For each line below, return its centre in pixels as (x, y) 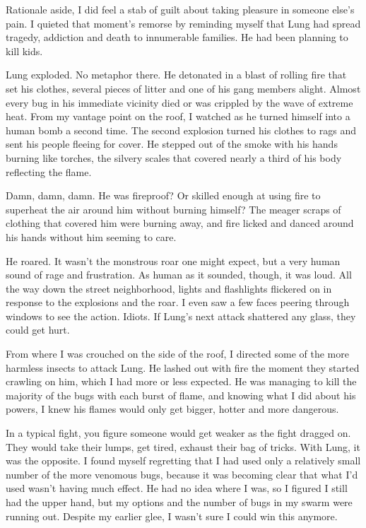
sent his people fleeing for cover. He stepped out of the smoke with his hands (172, 144)
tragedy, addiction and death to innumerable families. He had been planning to (177, 37)
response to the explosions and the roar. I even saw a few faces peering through (178, 302)
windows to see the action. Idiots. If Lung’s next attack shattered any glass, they (181, 316)
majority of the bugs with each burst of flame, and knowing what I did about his (181, 395)
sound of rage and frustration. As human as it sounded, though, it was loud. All (179, 275)
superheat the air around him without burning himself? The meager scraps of (173, 209)
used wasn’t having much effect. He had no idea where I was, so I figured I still (177, 488)
